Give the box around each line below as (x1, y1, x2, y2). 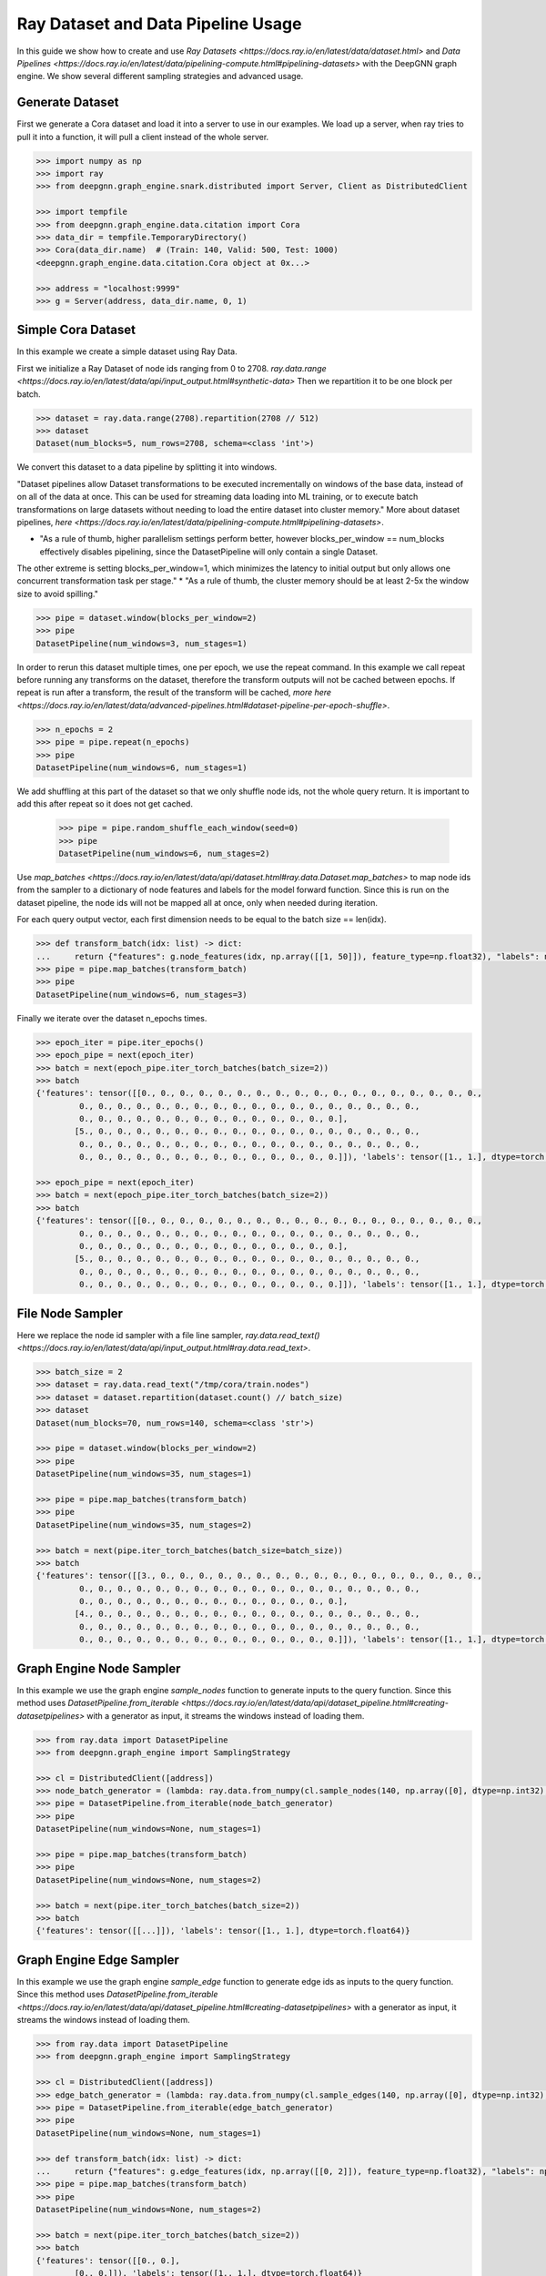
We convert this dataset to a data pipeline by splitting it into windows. (16, 462, 278, 472)
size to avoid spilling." (16, 588, 99, 599)
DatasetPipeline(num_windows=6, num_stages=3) (35, 989, 248, 1000)
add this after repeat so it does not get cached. (16, 798, 193, 809)
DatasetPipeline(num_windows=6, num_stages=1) (35, 762, 248, 773)
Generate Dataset (16, 95, 119, 110)
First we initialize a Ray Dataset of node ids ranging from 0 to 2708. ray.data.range (16, 362, 327, 373)
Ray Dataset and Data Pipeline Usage (16, 14, 302, 34)
